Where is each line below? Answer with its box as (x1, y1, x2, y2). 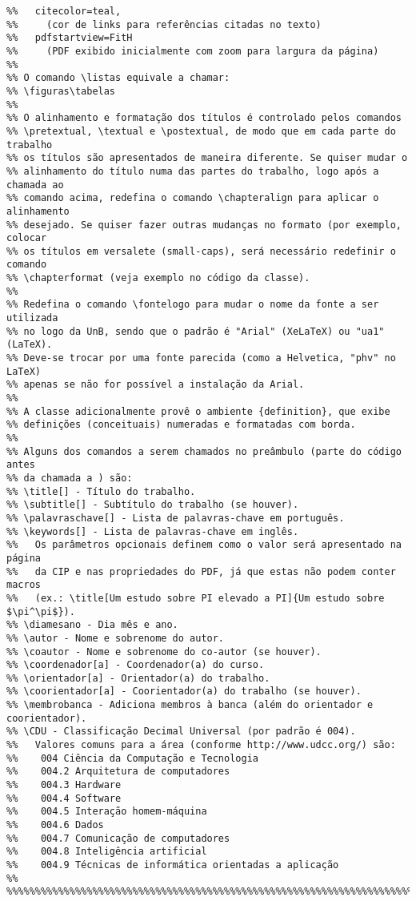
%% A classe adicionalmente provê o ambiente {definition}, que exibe (6, 405, 390, 417)
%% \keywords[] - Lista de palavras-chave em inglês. (6, 525, 299, 537)
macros (6, 579, 41, 591)
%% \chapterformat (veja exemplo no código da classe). (6, 272, 310, 284)
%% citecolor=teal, (6, 6, 122, 17)
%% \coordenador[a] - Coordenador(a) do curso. (6, 659, 265, 671)
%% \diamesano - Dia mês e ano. (6, 619, 178, 631)
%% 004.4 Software (6, 792, 122, 804)
